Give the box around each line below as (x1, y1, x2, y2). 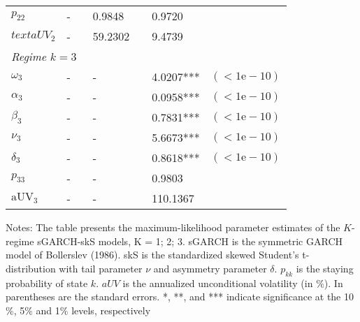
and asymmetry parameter (153, 261, 267, 275)
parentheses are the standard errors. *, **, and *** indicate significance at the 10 (6, 289, 354, 304)
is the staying (296, 261, 354, 275)
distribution (6, 261, 56, 275)
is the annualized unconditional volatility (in (122, 275, 313, 290)
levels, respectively (71, 302, 151, 317)
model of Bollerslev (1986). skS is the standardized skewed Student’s (6, 247, 299, 262)
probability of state (6, 275, 88, 290)
